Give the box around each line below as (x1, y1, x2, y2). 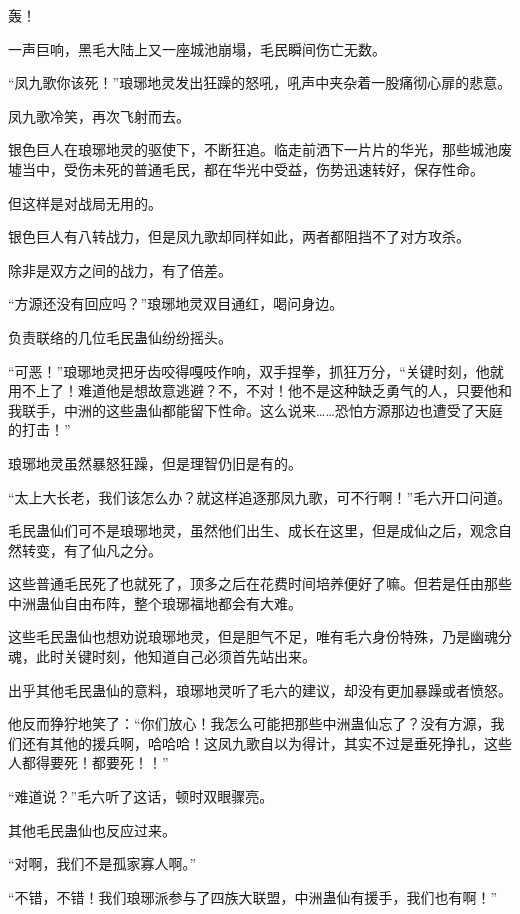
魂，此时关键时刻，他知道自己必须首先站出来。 (8, 646, 316, 667)
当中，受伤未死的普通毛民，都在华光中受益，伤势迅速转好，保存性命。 (21, 158, 484, 179)
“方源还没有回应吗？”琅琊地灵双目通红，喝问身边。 (8, 293, 344, 314)
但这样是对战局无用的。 (8, 192, 162, 213)
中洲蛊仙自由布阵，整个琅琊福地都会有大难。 (8, 592, 302, 613)
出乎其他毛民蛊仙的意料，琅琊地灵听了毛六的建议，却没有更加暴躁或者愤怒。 (8, 679, 512, 700)
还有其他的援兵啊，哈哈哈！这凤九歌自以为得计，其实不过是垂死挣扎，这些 (21, 732, 512, 753)
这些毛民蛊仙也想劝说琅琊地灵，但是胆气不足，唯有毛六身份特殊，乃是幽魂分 (8, 626, 512, 647)
